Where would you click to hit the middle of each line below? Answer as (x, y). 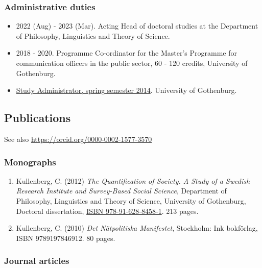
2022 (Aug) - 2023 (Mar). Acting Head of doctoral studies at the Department (137, 26)
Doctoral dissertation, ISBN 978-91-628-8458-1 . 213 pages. (107, 211)
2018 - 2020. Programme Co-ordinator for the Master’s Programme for (126, 53)
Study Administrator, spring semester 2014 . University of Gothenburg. (126, 90)
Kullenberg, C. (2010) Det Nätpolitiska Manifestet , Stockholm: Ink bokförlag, (137, 228)
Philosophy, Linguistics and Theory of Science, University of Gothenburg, (131, 200)
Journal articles (37, 261)
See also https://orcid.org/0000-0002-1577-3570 (78, 139)
